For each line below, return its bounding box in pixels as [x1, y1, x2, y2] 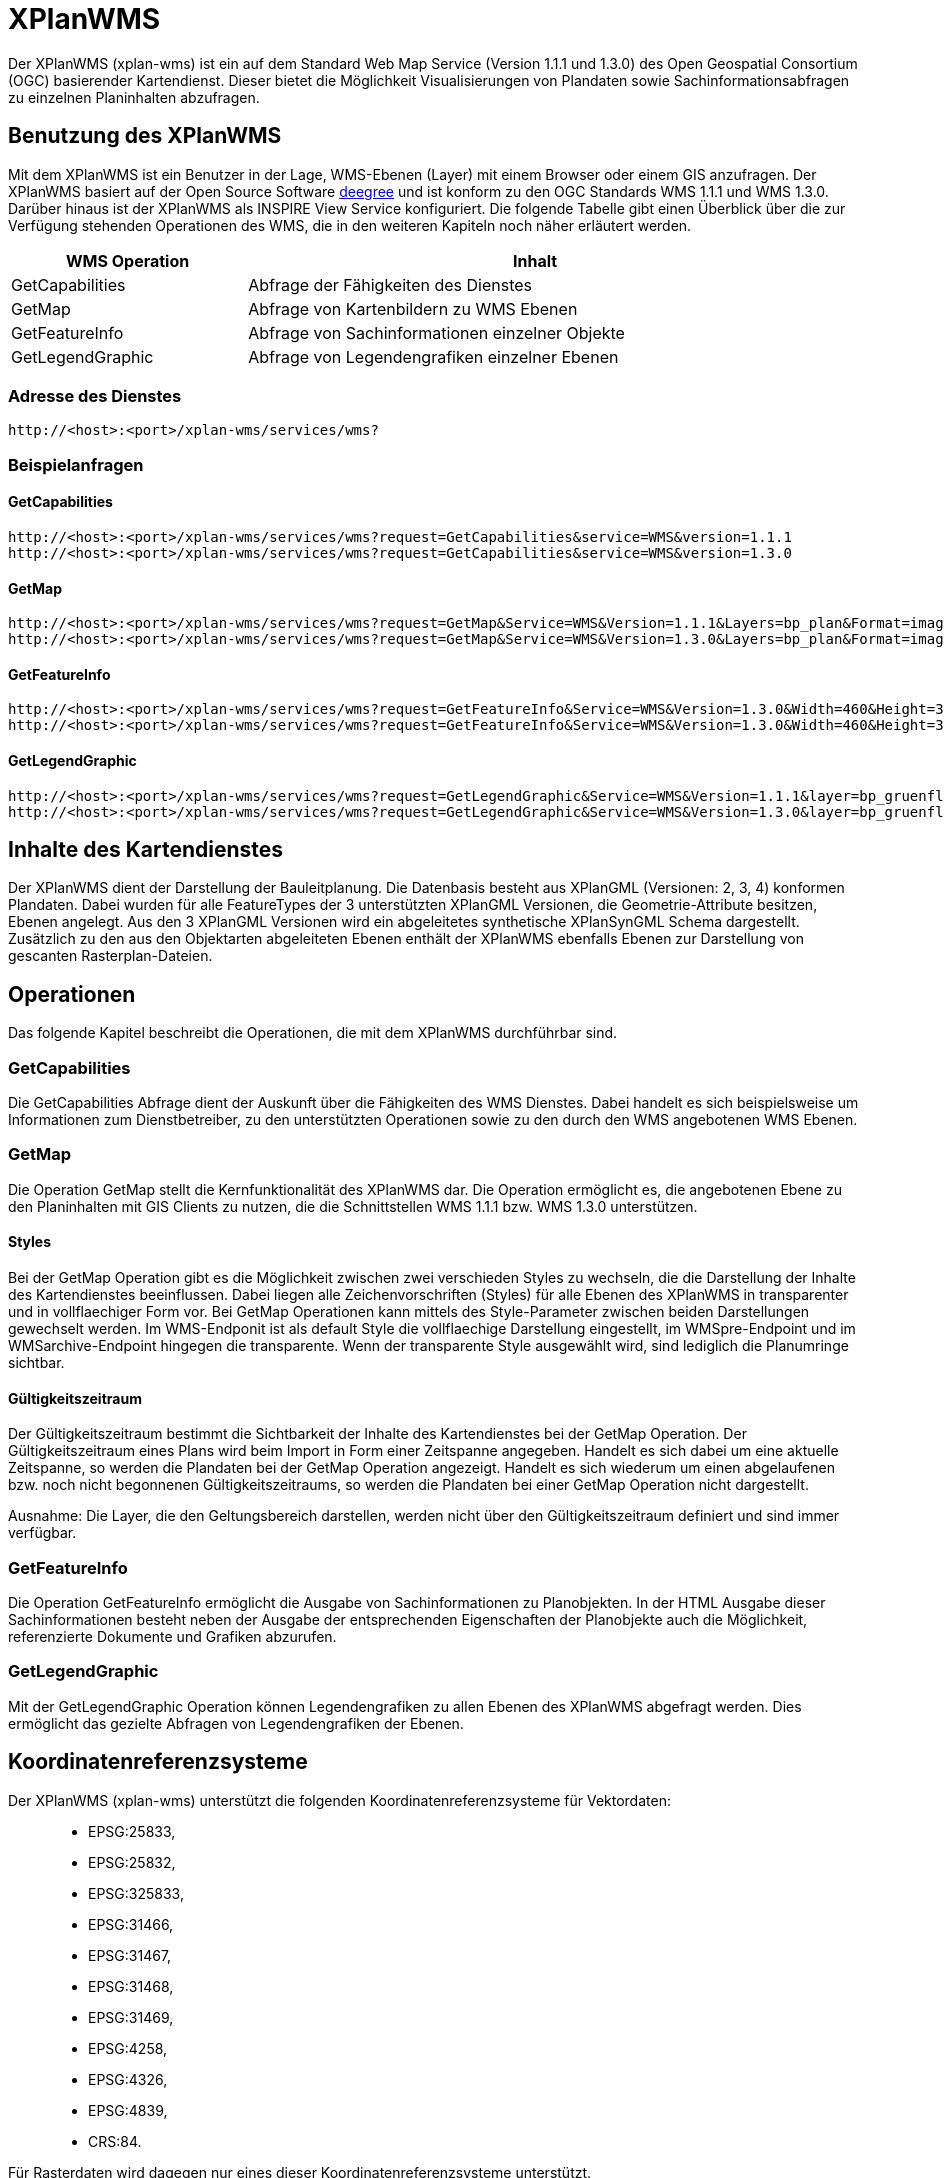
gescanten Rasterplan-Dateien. [8, 947, 213, 965]
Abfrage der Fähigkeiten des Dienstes [248, 274, 532, 295]
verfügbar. [8, 1524, 77, 1542]
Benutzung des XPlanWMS [8, 123, 282, 149]
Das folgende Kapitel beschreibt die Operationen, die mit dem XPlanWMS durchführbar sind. [8, 1024, 618, 1042]
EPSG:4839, [88, 2101, 168, 2119]
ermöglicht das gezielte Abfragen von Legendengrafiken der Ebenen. [8, 1714, 464, 1732]
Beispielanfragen [8, 454, 144, 475]
